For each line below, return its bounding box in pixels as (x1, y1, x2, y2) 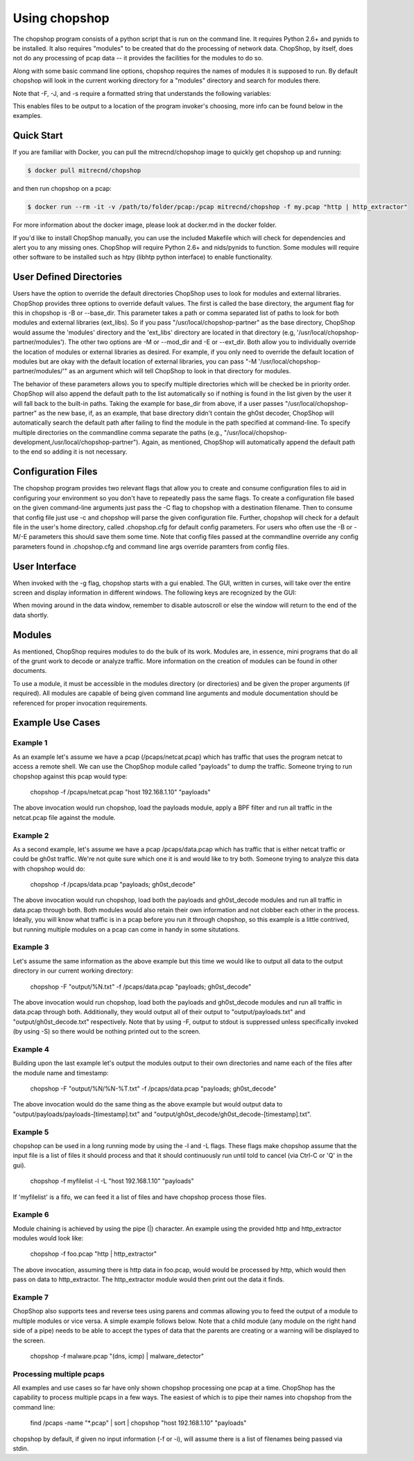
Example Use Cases (12, 717, 101, 728)
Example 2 (12, 830, 49, 840)
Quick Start (12, 130, 63, 142)
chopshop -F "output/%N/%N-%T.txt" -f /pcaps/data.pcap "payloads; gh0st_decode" (30, 1084, 277, 1093)
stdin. (12, 1444, 29, 1453)
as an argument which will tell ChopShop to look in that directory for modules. (69, 367, 291, 375)
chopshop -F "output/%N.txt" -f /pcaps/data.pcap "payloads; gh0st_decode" (30, 982, 252, 991)
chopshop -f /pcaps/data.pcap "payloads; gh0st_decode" (30, 880, 196, 889)
